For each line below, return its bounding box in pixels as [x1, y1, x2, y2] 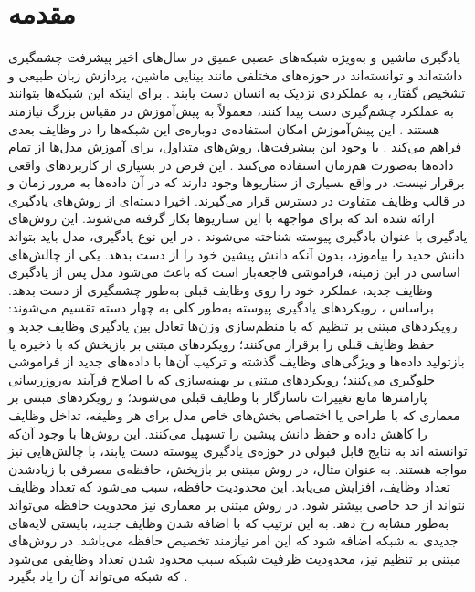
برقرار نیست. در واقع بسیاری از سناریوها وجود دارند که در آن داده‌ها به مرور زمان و [8, 173, 465, 192]
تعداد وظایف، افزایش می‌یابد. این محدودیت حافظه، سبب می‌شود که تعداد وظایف [8, 477, 450, 496]
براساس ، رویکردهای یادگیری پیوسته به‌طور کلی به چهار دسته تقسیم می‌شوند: [8, 298, 434, 317]
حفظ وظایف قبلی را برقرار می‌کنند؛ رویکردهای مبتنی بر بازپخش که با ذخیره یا [8, 333, 435, 353]
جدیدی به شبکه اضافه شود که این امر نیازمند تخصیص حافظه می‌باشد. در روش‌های [8, 531, 459, 550]
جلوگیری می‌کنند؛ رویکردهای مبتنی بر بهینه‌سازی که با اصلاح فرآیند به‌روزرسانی [8, 369, 436, 388]
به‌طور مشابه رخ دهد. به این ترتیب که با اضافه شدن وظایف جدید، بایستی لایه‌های [8, 513, 449, 532]
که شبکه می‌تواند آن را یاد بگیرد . [8, 566, 188, 586]
